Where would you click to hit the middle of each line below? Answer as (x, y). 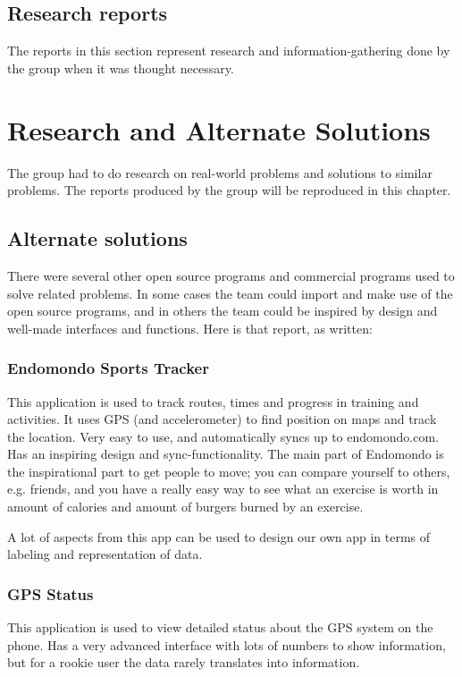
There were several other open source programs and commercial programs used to (231, 275)
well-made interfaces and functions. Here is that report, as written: (190, 328)
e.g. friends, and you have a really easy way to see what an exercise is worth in (223, 489)
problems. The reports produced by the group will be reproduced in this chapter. (229, 190)
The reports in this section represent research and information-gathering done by (229, 51)
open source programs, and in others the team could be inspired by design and (223, 311)
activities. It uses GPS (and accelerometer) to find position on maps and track (222, 419)
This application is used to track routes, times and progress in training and (213, 401)
